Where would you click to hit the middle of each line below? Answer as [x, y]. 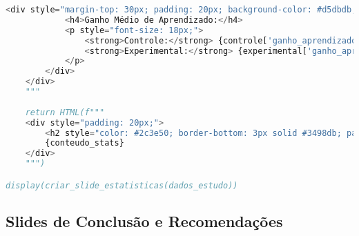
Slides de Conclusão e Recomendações [144, 220]
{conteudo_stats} [85, 143]
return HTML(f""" [65, 112]
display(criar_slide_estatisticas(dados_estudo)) [122, 185]
